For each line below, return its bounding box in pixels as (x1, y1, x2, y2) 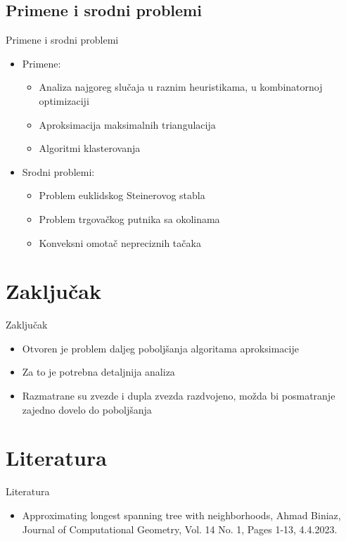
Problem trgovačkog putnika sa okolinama (39, 211, 220, 226)
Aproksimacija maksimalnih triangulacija (39, 117, 216, 132)
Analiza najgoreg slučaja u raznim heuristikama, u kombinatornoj (39, 79, 323, 94)
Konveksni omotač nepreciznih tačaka (39, 235, 201, 250)
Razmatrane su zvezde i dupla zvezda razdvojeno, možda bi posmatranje (22, 388, 335, 403)
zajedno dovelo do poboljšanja (22, 402, 152, 416)
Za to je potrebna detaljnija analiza (22, 364, 175, 379)
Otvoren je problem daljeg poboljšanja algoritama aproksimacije (22, 340, 299, 355)
